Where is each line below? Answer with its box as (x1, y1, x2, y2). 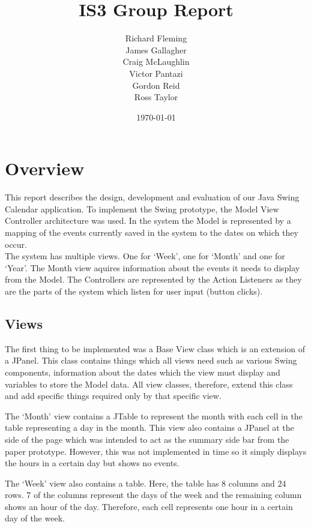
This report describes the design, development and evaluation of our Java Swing (5, 191, 300, 203)
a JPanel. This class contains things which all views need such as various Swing (5, 354, 297, 367)
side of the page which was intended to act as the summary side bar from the (5, 433, 289, 445)
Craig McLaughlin (122, 55, 190, 68)
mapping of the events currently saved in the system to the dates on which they (5, 226, 298, 238)
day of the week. (5, 512, 65, 524)
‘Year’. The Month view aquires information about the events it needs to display (5, 261, 300, 274)
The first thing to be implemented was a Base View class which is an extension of (5, 342, 306, 355)
